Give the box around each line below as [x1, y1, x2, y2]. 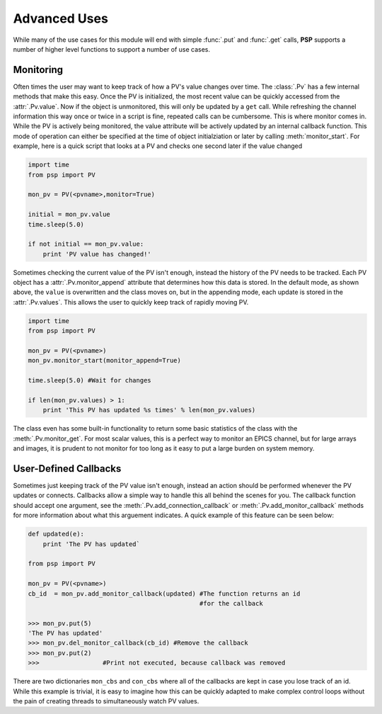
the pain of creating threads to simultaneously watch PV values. [13, 697, 199, 705]
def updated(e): [28, 530, 85, 538]
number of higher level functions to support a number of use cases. [13, 45, 211, 53]
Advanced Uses [13, 11, 109, 26]
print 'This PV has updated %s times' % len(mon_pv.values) [42, 406, 256, 414]
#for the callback [199, 599, 263, 607]
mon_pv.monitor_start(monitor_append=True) [28, 356, 182, 365]
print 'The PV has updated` [42, 540, 141, 548]
